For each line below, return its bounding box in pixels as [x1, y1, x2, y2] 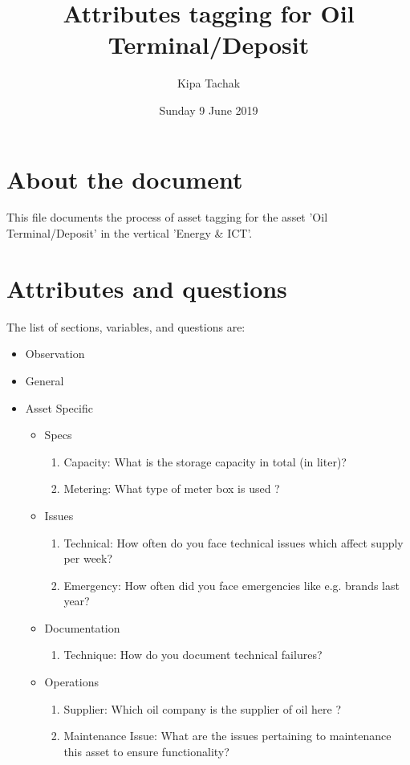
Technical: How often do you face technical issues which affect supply [63, 534, 404, 551]
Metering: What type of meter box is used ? [63, 480, 280, 497]
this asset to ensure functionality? [63, 743, 229, 759]
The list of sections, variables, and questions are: [6, 318, 246, 335]
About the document [6, 162, 243, 195]
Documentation [44, 619, 120, 636]
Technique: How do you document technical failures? [63, 646, 323, 663]
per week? [63, 550, 113, 567]
